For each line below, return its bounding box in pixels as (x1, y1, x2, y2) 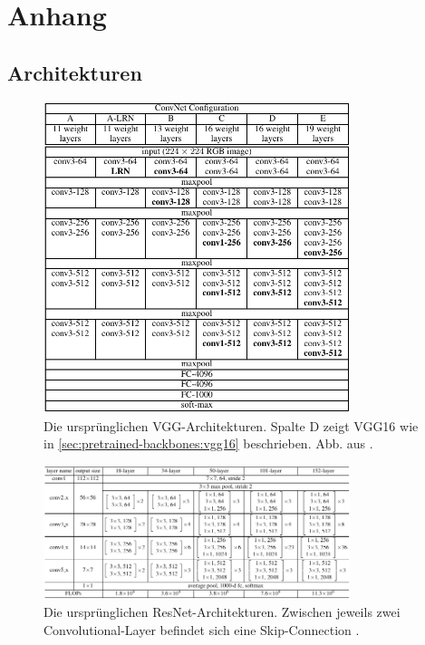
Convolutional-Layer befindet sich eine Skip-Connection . (43, 620, 360, 639)
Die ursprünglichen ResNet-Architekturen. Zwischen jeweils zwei (43, 602, 401, 621)
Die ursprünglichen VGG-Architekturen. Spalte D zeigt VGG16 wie (43, 416, 419, 435)
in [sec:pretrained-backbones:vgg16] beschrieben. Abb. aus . (43, 434, 373, 453)
